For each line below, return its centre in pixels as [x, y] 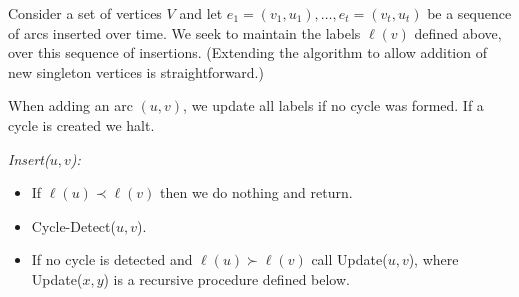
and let [201, 13]
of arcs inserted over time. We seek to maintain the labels [184, 32]
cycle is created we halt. [81, 124]
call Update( [349, 259]
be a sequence [469, 13]
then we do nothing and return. [256, 192]
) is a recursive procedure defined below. [226, 278]
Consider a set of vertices [85, 13]
